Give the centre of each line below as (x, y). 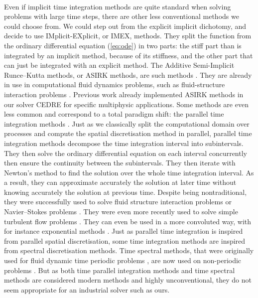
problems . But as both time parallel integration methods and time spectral (120, 270)
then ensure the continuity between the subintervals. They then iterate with (120, 163)
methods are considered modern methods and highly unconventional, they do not (128, 280)
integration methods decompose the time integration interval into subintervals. (124, 143)
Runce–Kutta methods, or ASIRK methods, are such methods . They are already (128, 74)
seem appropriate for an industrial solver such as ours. (87, 289)
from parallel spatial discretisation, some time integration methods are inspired (125, 240)
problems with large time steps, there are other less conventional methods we (122, 16)
